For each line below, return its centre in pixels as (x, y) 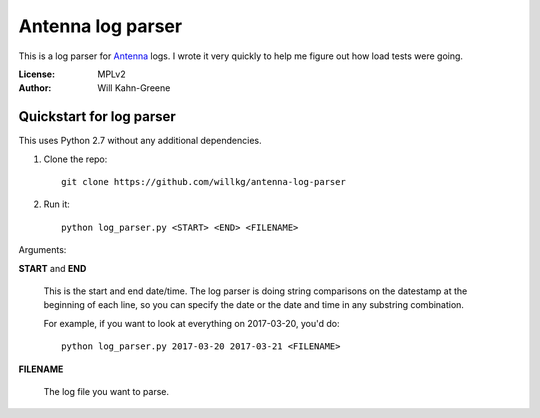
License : (36, 74)
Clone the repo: (75, 159)
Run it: (56, 204)
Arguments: (42, 250)
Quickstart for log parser (97, 116)
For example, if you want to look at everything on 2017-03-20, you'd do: (191, 323)
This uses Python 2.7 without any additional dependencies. (140, 141)
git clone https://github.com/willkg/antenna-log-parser (204, 182)
